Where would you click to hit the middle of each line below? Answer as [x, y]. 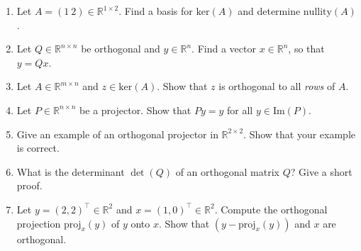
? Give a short [321, 171]
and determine [269, 11]
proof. [29, 185]
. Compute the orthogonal [271, 209]
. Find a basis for [156, 11]
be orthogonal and [121, 49]
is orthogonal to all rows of [277, 86]
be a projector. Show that [135, 110]
